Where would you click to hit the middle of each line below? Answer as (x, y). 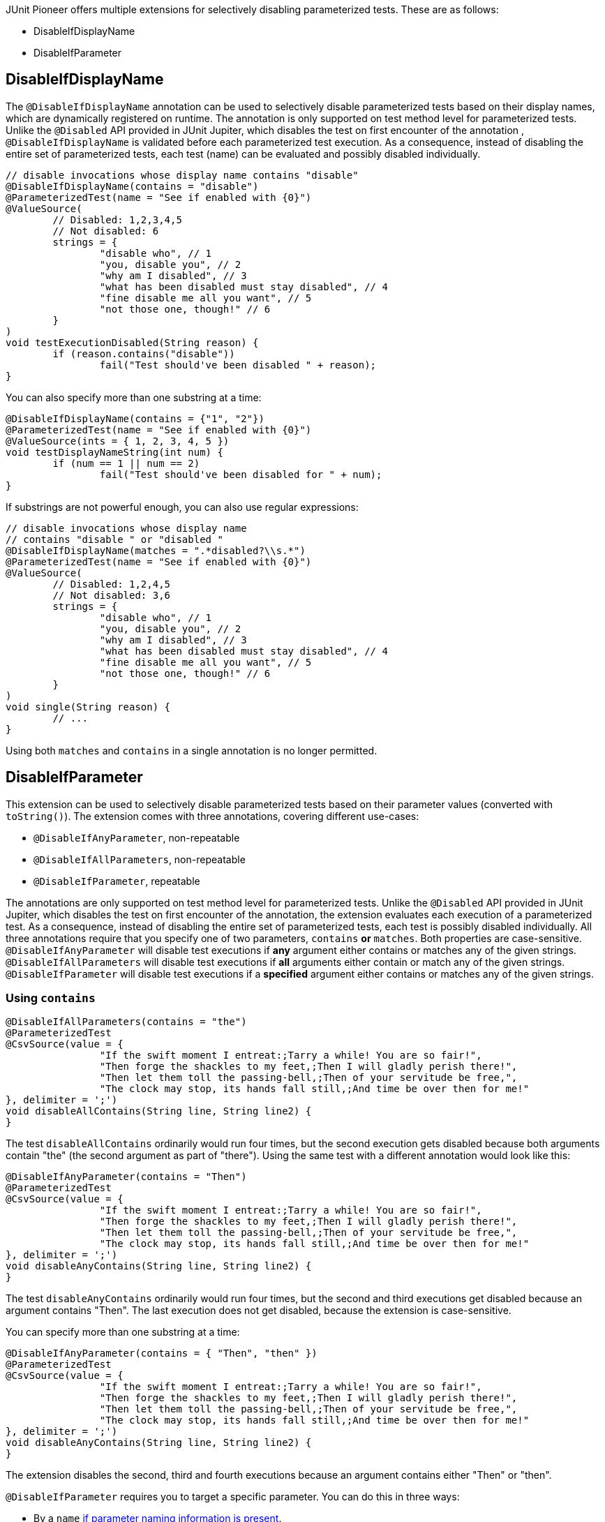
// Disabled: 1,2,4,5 (112, 584)
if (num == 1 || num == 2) (126, 463)
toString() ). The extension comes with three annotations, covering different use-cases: (212, 816)
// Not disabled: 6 (106, 231)
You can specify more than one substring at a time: (123, 1332)
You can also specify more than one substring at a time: (134, 397)
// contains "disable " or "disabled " (114, 539)
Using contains (51, 998)
